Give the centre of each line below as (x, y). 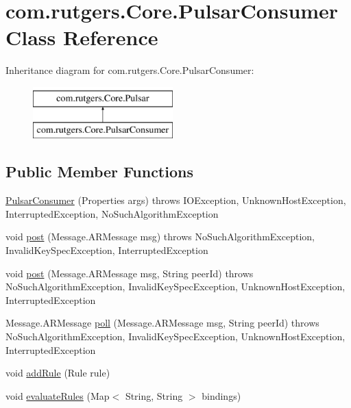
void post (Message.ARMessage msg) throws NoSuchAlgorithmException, (160, 237)
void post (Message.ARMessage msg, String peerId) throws (130, 273)
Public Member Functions (99, 171)
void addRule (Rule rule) (58, 373)
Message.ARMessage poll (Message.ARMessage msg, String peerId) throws (162, 323)
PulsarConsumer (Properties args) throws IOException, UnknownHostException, (176, 200)
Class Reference (82, 37)
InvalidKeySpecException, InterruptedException (107, 250)
